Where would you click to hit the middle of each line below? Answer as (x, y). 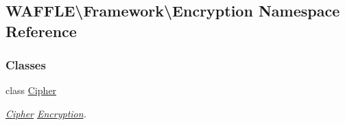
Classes (26, 65)
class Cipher (31, 90)
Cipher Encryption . (46, 113)
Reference (41, 31)
